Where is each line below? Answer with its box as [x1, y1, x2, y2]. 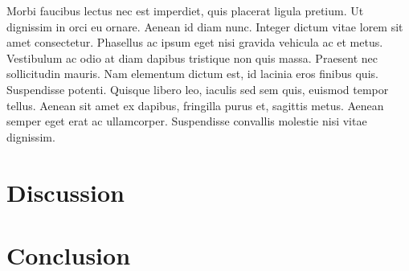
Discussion [6, 175, 125, 208]
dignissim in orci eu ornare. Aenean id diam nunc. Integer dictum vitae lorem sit [6, 18, 403, 35]
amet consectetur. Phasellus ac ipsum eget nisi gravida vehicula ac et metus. [6, 34, 383, 51]
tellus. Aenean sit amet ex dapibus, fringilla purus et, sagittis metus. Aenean [6, 96, 384, 113]
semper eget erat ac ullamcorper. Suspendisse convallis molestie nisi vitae [6, 113, 367, 129]
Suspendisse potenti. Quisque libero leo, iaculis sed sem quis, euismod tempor [6, 80, 389, 97]
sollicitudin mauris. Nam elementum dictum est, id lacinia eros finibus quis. [6, 65, 378, 82]
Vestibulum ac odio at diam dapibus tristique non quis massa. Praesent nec [6, 49, 378, 66]
